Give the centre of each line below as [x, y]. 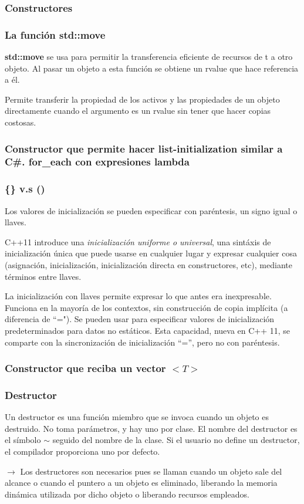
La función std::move [55, 34]
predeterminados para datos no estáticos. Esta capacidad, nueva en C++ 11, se [148, 330]
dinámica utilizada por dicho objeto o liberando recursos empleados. [127, 494]
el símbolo [23, 440]
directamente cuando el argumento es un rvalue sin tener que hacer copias [138, 111]
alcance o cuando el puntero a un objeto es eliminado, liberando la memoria [141, 483]
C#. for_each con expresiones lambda [97, 162]
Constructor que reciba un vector [85, 368]
